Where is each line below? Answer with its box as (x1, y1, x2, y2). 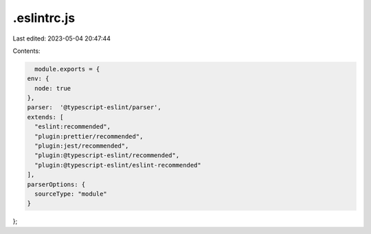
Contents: (12, 47, 41, 55)
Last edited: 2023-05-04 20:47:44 (12, 34, 111, 43)
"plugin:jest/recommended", (34, 142, 129, 150)
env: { (27, 75, 49, 82)
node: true (34, 84, 71, 92)
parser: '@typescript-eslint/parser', (27, 104, 161, 111)
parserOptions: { (27, 180, 86, 188)
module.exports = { (34, 65, 100, 73)
